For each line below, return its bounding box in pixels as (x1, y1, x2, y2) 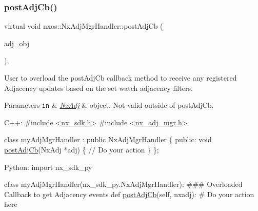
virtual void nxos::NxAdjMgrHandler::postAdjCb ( (4, 21, 163, 31)
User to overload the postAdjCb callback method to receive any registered (4, 72, 237, 83)
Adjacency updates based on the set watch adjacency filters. (4, 82, 193, 93)
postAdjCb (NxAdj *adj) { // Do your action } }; (4, 144, 159, 155)
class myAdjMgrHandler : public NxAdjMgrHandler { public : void (4, 134, 212, 145)
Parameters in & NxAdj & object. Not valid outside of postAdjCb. (4, 100, 214, 110)
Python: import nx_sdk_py (4, 161, 92, 172)
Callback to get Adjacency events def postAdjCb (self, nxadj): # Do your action (4, 188, 254, 199)
